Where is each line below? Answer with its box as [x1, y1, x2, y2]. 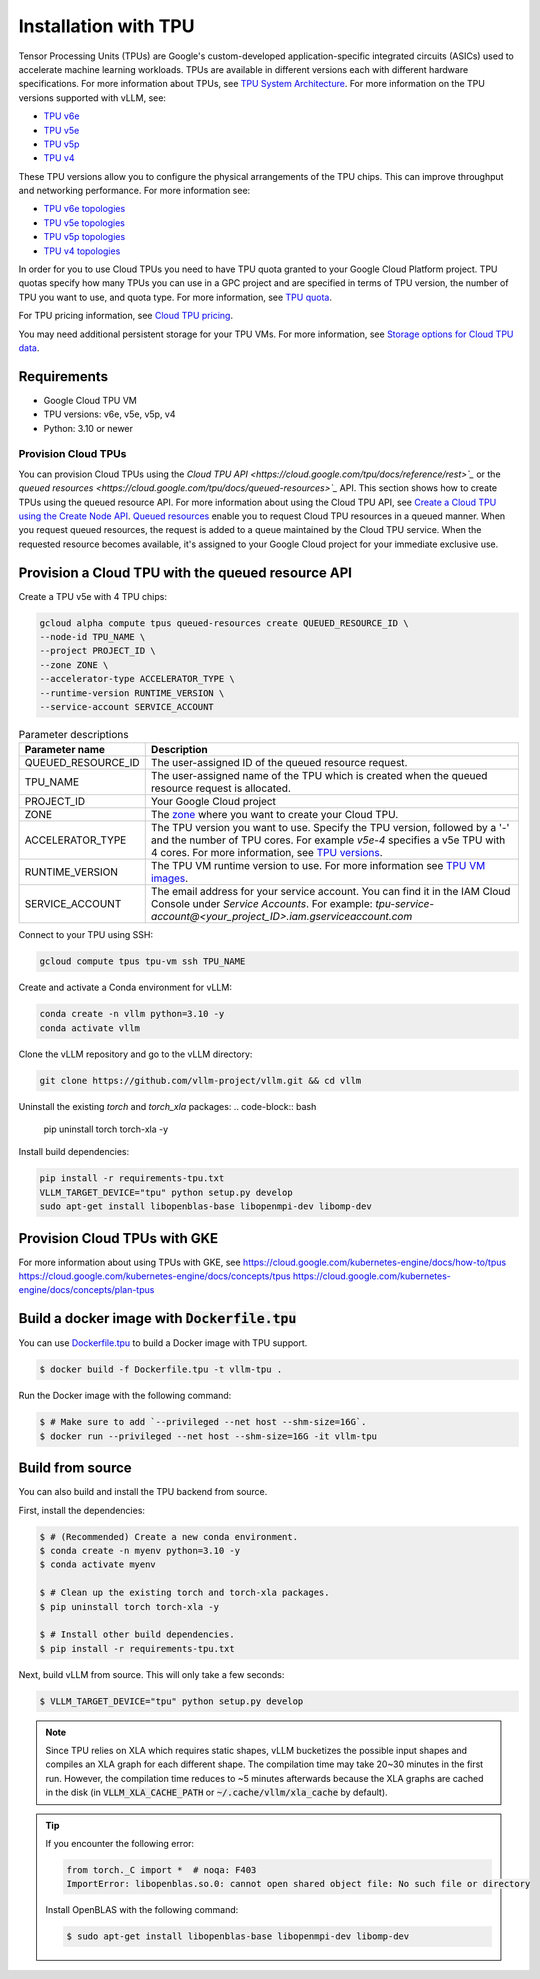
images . [150, 871, 189, 885]
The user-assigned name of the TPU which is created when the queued [150, 769, 488, 783]
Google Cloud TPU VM [43, 394, 137, 406]
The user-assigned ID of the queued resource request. [150, 756, 408, 770]
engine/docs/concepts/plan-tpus [18, 1284, 155, 1296]
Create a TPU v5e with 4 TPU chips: [18, 590, 167, 602]
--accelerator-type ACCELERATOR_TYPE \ [39, 673, 235, 685]
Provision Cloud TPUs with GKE [18, 1230, 219, 1247]
